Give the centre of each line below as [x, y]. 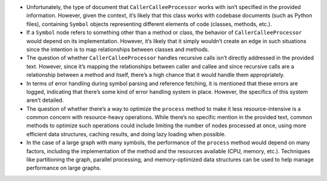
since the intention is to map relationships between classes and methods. [118, 49]
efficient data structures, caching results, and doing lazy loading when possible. [126, 134]
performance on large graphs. [64, 168]
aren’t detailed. [45, 100]
